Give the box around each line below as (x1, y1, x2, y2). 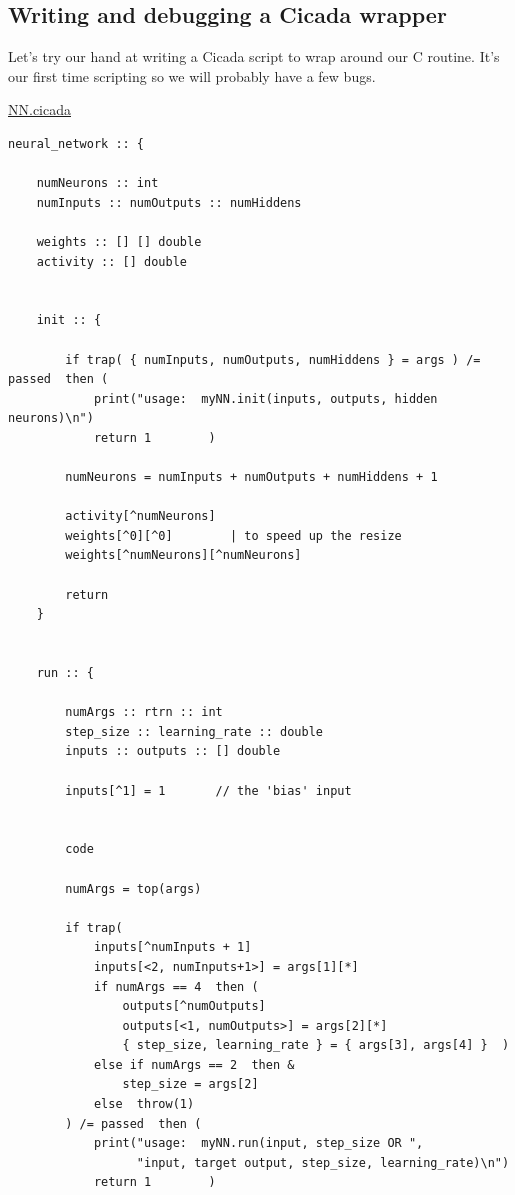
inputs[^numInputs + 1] (93, 940, 252, 955)
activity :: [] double (36, 254, 187, 269)
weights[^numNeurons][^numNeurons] (65, 548, 302, 563)
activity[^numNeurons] (65, 509, 216, 524)
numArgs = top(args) (65, 881, 202, 896)
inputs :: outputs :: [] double (65, 744, 281, 759)
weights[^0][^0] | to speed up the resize (65, 528, 402, 543)
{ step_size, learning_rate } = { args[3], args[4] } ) (122, 1038, 510, 1053)
